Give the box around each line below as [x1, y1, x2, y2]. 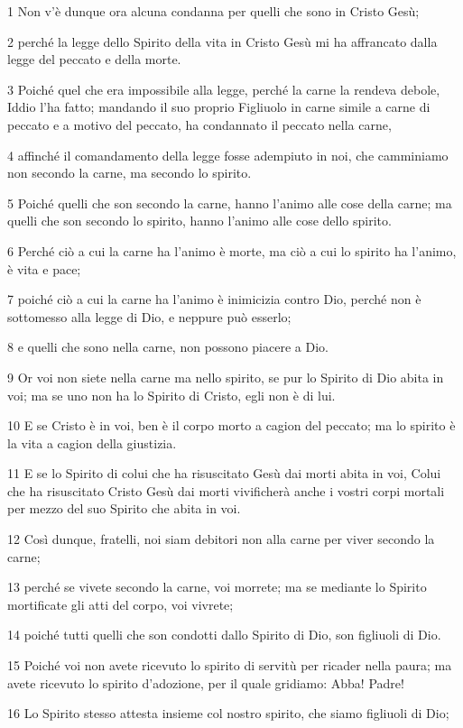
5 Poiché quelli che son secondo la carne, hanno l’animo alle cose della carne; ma [7, 193, 452, 212]
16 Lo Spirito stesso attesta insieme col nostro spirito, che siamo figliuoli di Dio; [7, 704, 449, 723]
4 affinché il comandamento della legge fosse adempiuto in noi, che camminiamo [7, 145, 449, 164]
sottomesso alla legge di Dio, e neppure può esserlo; [7, 307, 292, 326]
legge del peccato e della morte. [7, 50, 181, 69]
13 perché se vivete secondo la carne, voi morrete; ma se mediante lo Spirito [7, 577, 427, 596]
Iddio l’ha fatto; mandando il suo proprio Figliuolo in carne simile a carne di [7, 97, 431, 116]
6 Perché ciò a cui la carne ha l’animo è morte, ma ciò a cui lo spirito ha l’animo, [7, 241, 457, 260]
